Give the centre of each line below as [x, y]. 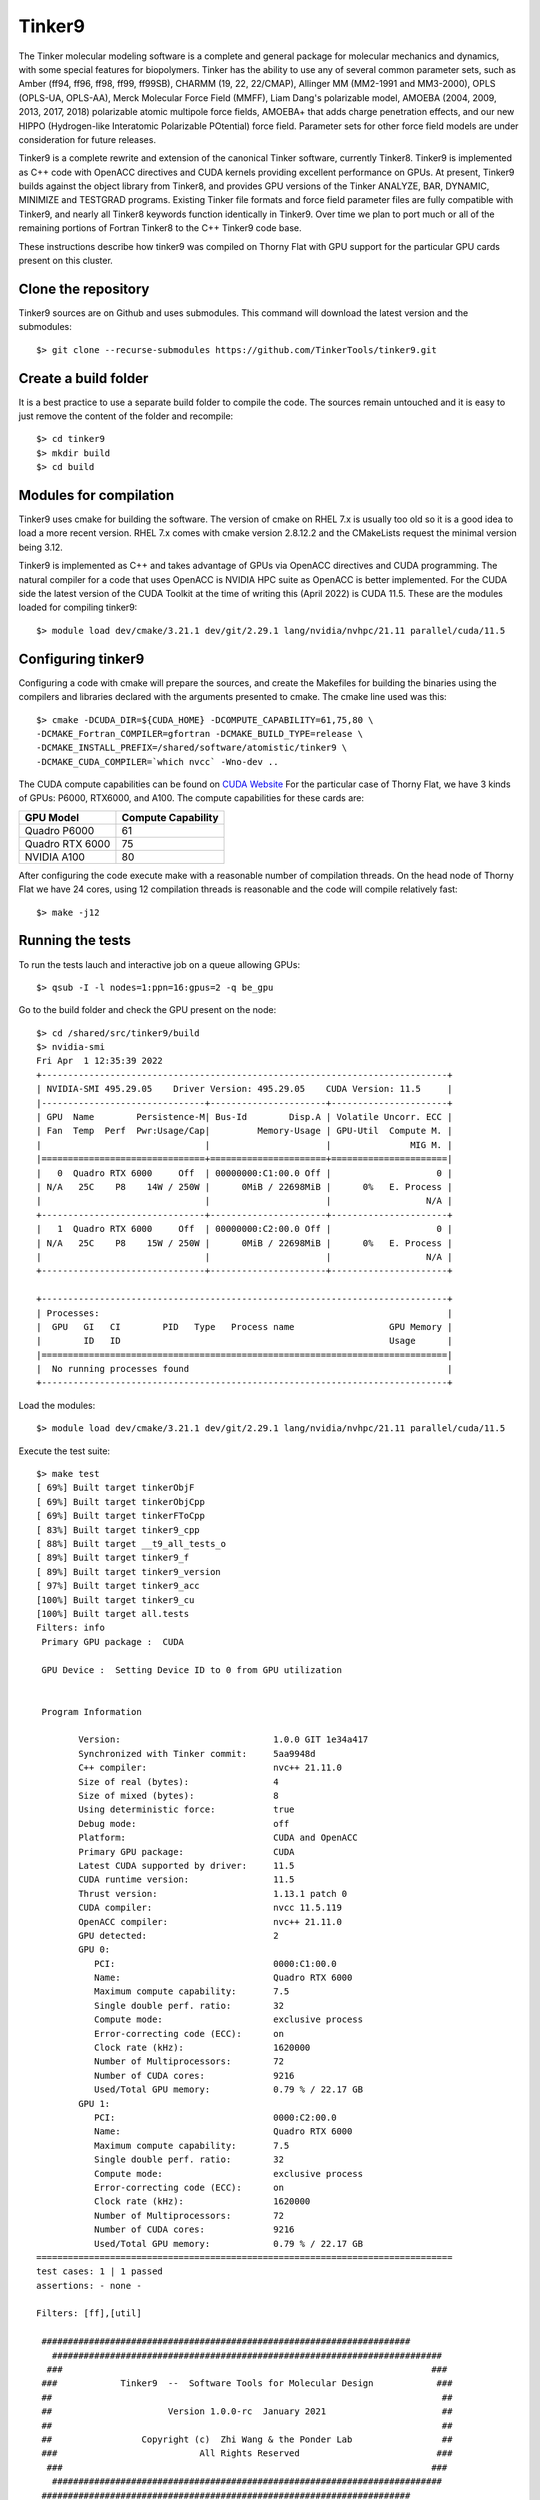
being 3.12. [41, 547]
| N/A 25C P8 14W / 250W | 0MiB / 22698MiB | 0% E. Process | [244, 1186]
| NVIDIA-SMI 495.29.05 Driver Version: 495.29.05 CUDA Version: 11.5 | [244, 1089]
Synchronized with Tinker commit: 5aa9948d [197, 1753]
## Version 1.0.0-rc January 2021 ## [247, 2411]
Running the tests [75, 940]
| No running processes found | [244, 1369]
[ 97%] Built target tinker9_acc [118, 1586]
